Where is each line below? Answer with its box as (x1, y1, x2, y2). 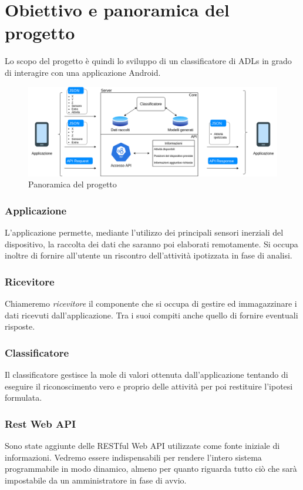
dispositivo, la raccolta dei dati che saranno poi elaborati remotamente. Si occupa (5, 237, 298, 250)
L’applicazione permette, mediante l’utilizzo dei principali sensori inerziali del (5, 226, 284, 239)
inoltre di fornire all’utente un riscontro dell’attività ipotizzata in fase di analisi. (5, 249, 292, 261)
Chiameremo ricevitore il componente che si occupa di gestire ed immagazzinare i (5, 297, 297, 310)
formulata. (5, 391, 42, 404)
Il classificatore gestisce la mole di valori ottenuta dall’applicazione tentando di (5, 368, 288, 381)
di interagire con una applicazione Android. (5, 66, 161, 78)
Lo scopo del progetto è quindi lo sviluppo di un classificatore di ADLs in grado (5, 55, 292, 67)
